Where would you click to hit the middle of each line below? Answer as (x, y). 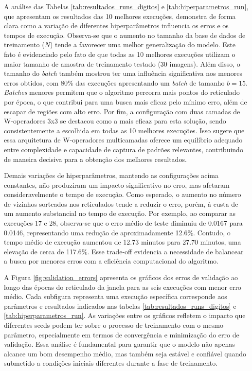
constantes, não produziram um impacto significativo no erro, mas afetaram (117, 185)
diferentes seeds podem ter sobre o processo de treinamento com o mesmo (114, 325)
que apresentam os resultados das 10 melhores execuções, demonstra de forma (120, 16)
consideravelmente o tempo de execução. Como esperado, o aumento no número (123, 194)
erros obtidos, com (31, 82)
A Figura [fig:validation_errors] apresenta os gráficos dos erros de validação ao (121, 277)
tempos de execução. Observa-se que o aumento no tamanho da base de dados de (125, 35)
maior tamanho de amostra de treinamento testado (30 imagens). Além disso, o (122, 63)
